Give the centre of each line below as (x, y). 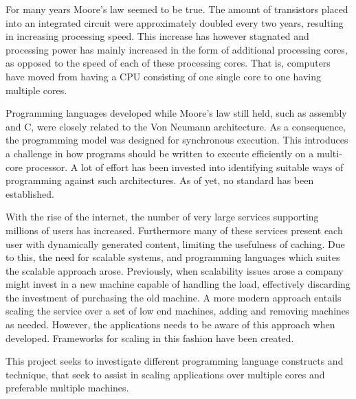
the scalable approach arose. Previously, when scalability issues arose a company (175, 270)
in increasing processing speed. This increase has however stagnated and (157, 36)
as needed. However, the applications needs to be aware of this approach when (170, 324)
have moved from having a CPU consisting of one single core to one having (164, 76)
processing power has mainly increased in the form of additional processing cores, (177, 49)
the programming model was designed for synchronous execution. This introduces (177, 140)
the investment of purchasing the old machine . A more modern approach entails (174, 297)
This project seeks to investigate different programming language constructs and (175, 361)
